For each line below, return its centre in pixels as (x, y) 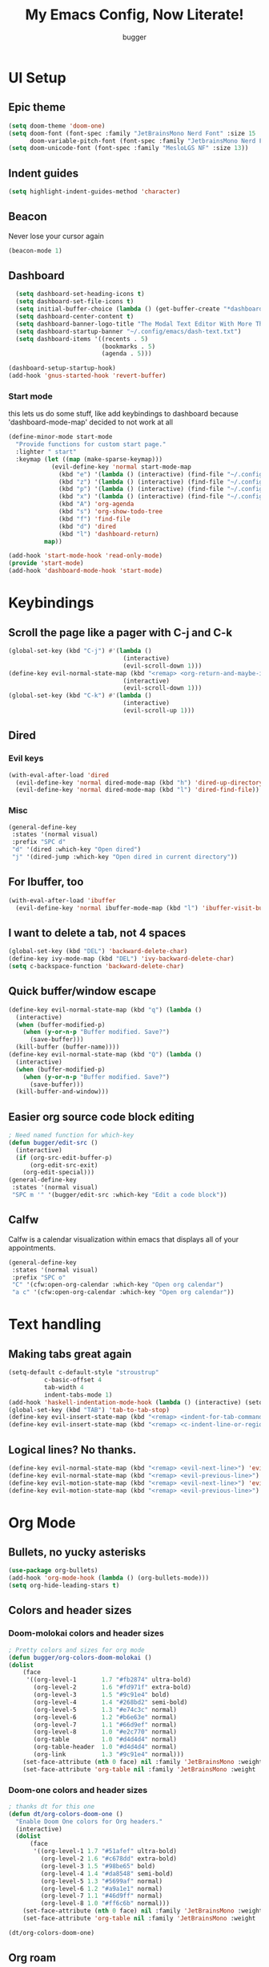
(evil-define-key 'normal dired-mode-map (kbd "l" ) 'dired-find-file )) (138, 790)
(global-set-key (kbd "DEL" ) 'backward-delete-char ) (98, 951)
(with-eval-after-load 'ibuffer (62, 900)
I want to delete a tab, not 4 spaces (97, 933)
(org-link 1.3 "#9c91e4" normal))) (108, 1754)
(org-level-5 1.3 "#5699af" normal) (101, 1881)
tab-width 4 (64, 1387)
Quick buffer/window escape (82, 991)
